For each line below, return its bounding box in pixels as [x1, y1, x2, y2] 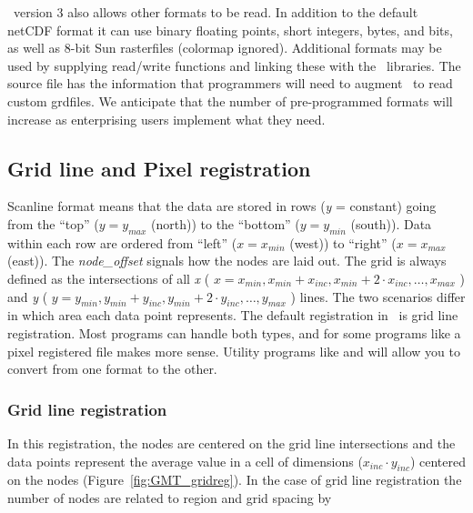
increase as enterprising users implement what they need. [7, 109, 326, 128]
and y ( [7, 287, 48, 306]
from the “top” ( [7, 214, 99, 233]
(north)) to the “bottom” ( [151, 214, 300, 233]
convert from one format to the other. [7, 359, 217, 378]
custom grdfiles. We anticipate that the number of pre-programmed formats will [7, 91, 453, 110]
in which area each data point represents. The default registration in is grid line [7, 306, 458, 325]
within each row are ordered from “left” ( [7, 233, 237, 252]
